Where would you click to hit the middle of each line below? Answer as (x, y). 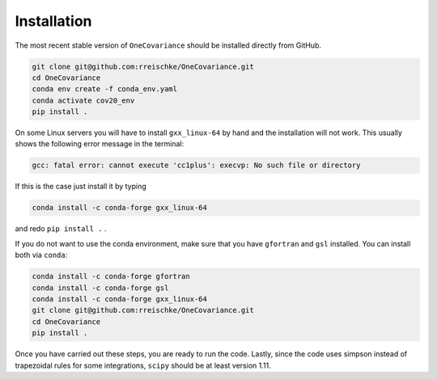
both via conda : (41, 255)
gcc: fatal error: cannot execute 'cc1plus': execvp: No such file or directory (196, 165)
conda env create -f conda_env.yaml (105, 89)
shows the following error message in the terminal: (100, 144)
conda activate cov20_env (83, 100)
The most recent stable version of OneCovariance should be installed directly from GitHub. (168, 45)
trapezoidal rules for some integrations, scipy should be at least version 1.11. (143, 365)
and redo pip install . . (61, 229)
